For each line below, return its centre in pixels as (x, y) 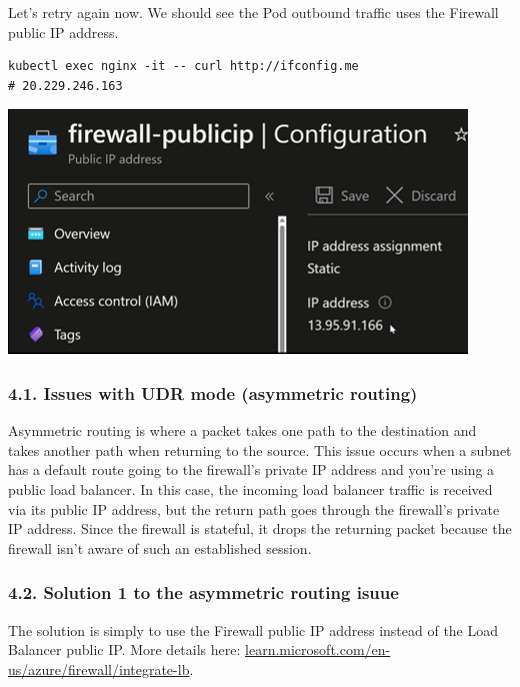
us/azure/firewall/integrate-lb (99, 668)
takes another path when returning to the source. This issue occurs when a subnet (260, 449)
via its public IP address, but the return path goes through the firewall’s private (254, 508)
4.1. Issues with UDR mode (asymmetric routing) (213, 392)
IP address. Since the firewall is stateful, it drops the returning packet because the (260, 528)
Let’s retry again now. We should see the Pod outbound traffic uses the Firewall (253, 12)
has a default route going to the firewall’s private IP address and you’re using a (251, 469)
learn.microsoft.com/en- (318, 649)
